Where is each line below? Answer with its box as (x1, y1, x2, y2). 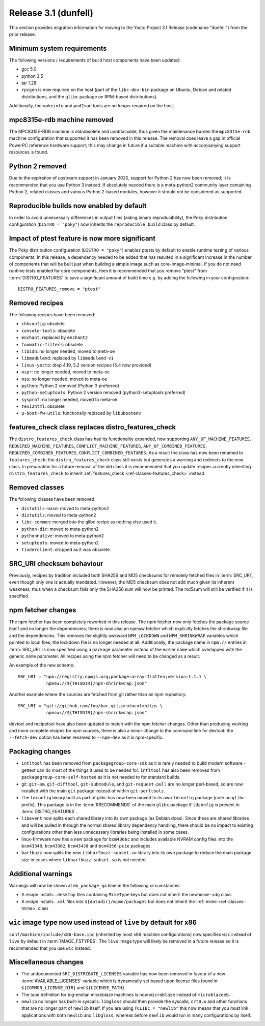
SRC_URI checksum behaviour (9, 559, 104, 568)
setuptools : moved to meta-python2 (21, 540, 99, 545)
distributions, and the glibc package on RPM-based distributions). (21, 93, 158, 99)
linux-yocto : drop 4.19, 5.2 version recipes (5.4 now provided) (21, 362, 152, 368)
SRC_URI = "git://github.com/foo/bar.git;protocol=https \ (18, 703, 163, 708)
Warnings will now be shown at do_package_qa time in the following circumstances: (9, 882, 181, 888)
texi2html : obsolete (21, 403, 65, 409)
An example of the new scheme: (9, 662, 75, 668)
